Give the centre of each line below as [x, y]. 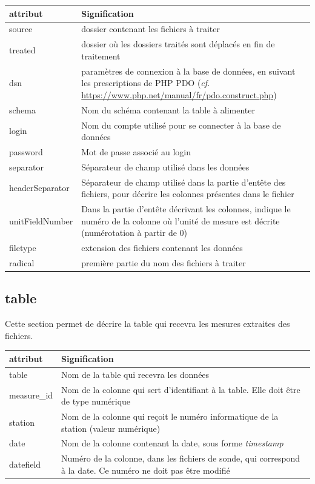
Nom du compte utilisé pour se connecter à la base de [181, 125]
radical [22, 262]
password [26, 151]
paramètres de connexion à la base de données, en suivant [188, 71]
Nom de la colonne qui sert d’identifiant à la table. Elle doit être [181, 389]
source [21, 29]
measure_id [31, 395]
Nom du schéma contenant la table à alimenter [168, 109]
